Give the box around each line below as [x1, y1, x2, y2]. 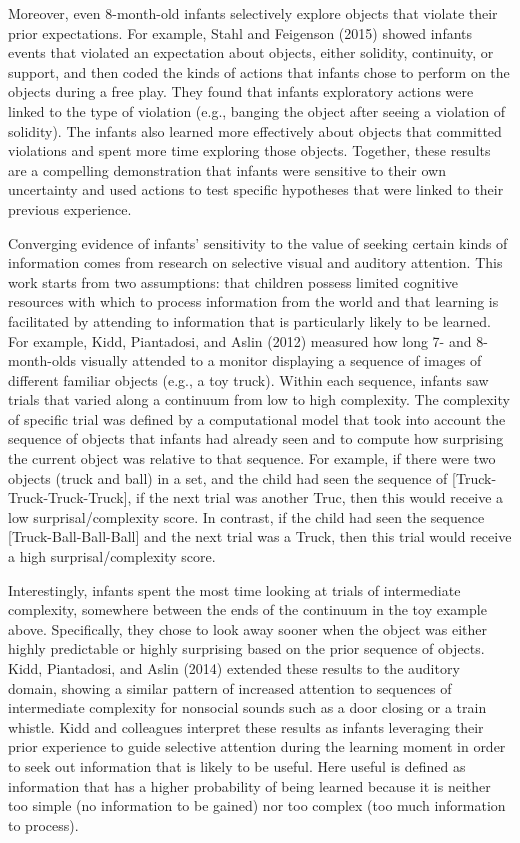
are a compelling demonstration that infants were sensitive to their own [8, 159, 446, 180]
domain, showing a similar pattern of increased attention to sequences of [8, 677, 452, 698]
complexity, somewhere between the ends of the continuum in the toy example [8, 599, 487, 620]
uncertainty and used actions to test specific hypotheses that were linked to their [8, 179, 504, 200]
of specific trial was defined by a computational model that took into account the [8, 408, 506, 429]
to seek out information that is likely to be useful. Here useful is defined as [8, 755, 466, 776]
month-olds [8, 350, 77, 371]
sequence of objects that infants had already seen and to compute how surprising [8, 428, 504, 449]
